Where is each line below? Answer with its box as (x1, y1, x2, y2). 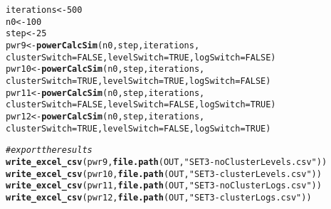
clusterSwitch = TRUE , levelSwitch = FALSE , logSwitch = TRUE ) (6, 123, 271, 134)
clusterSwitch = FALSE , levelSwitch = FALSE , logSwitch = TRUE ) (6, 100, 276, 110)
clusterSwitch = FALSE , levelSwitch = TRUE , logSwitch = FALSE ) (6, 52, 276, 63)
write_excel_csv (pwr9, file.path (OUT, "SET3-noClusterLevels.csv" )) (6, 156, 327, 167)
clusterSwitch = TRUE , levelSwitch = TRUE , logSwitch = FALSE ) (6, 75, 271, 86)
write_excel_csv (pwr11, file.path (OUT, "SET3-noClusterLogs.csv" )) (6, 181, 322, 191)
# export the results (6, 145, 93, 156)
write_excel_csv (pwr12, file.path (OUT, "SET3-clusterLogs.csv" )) (6, 192, 312, 203)
